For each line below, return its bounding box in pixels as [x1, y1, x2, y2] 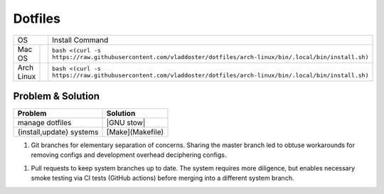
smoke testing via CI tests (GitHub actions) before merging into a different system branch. [31, 174, 294, 183]
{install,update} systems [17, 127, 99, 137]
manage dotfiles [17, 118, 72, 128]
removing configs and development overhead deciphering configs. [31, 151, 227, 159]
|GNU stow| [106, 118, 146, 128]
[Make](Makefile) [106, 127, 164, 137]
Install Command [52, 35, 109, 45]
